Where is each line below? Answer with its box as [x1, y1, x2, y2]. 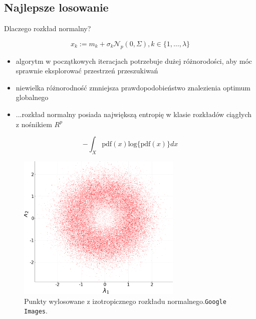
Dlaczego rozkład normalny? [4, 23, 91, 34]
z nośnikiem [16, 119, 52, 129]
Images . [24, 305, 48, 316]
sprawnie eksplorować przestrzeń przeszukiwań [16, 65, 158, 76]
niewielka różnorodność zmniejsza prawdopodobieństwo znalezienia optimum [16, 82, 250, 92]
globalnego [16, 92, 49, 102]
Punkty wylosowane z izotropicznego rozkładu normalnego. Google [24, 295, 226, 306]
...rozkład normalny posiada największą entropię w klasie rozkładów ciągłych [16, 109, 252, 119]
